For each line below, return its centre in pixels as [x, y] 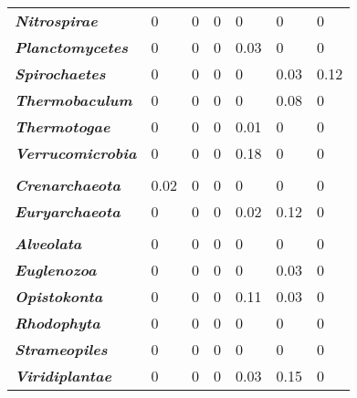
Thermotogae [63, 126]
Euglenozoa [56, 270]
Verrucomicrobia [76, 153]
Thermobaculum [73, 100]
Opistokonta [59, 296]
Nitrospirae [56, 21]
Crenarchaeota [68, 185]
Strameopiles [61, 349]
